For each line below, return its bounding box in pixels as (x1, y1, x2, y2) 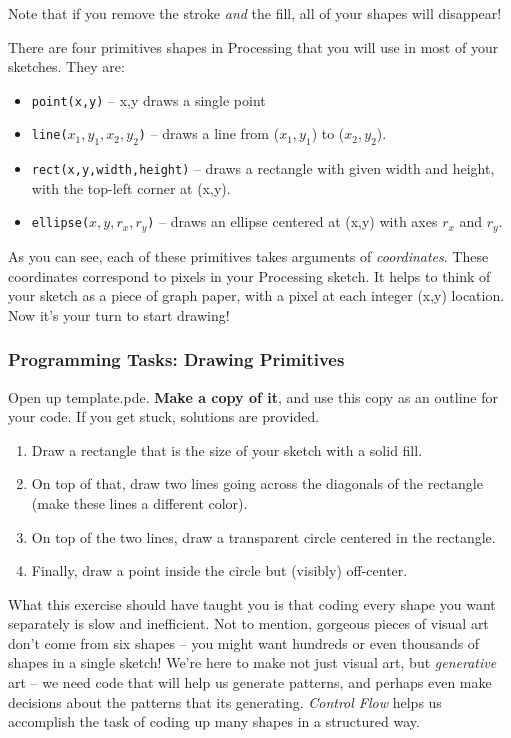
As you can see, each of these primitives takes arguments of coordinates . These (8, 245, 489, 266)
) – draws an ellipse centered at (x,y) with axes (147, 211, 438, 232)
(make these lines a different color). (31, 492, 248, 513)
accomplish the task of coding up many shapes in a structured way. (8, 711, 420, 732)
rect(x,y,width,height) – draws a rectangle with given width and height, (31, 158, 495, 179)
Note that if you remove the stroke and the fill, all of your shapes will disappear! (8, 3, 502, 23)
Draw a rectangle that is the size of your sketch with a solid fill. (31, 439, 423, 460)
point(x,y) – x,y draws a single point (31, 89, 266, 110)
